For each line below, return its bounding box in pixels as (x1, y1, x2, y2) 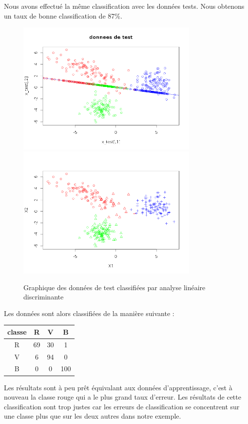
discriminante (23, 292, 64, 302)
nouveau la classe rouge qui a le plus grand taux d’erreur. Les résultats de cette (4, 392, 241, 402)
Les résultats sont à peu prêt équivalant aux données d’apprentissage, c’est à (4, 382, 232, 392)
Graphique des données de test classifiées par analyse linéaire (23, 282, 206, 292)
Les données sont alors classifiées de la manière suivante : (4, 308, 174, 318)
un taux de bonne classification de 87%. (4, 10, 122, 21)
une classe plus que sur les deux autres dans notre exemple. (4, 411, 181, 421)
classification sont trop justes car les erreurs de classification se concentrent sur (4, 401, 240, 411)
